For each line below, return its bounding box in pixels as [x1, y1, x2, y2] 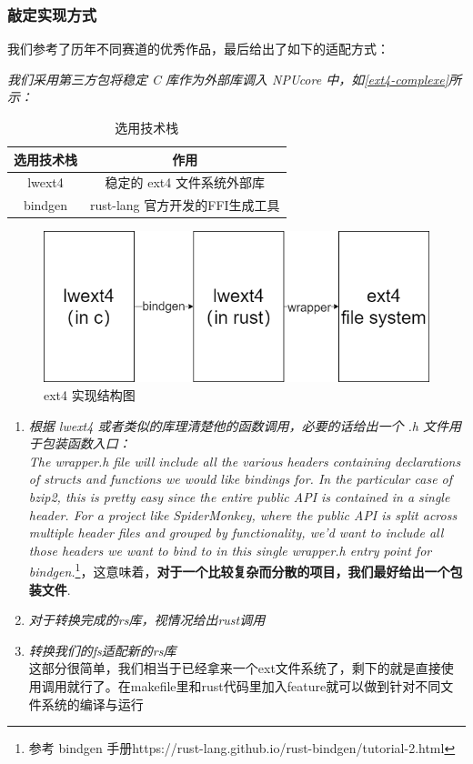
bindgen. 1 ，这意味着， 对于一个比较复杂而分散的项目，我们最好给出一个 [28, 559, 450, 580]
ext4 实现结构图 [44, 385, 136, 404]
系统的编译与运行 [41, 694, 144, 713]
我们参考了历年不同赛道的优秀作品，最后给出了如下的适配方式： [7, 39, 389, 58]
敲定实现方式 [7, 3, 97, 25]
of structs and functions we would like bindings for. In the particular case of [28, 469, 453, 488]
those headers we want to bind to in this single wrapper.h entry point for [28, 540, 432, 559]
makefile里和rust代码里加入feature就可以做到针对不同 [130, 676, 441, 695]
